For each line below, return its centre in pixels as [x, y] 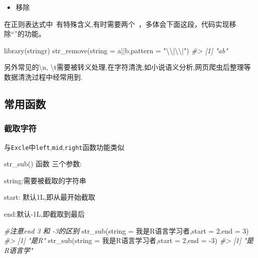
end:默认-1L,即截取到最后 [44, 214]
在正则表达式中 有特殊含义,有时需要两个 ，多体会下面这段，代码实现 [117, 24]
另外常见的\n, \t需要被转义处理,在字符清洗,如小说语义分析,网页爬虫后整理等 [128, 67]
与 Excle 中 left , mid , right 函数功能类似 [64, 147]
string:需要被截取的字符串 [45, 180]
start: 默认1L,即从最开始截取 [50, 197]
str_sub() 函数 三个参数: [43, 164]
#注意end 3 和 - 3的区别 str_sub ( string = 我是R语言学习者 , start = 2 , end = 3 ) [127, 230]
